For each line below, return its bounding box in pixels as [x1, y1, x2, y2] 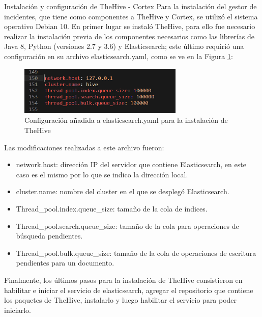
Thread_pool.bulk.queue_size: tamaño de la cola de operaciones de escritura [16, 247, 256, 258]
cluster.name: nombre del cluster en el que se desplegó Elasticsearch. [16, 186, 229, 197]
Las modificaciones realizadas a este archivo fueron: [4, 142, 164, 152]
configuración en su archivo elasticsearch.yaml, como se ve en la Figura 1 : [4, 50, 233, 61]
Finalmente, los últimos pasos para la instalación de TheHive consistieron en [4, 274, 243, 285]
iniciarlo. [4, 304, 31, 315]
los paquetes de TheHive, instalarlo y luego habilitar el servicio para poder [4, 295, 237, 305]
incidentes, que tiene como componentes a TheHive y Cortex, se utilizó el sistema [4, 11, 258, 21]
